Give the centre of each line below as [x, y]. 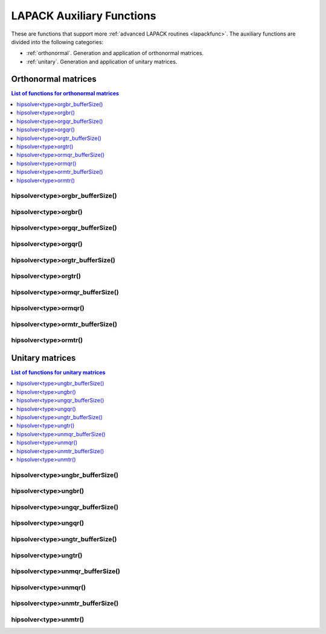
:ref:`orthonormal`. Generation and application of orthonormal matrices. [115, 53]
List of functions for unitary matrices [58, 372]
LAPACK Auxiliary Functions [84, 16]
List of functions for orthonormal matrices [65, 93]
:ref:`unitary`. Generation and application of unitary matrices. [102, 62]
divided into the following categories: [57, 42]
